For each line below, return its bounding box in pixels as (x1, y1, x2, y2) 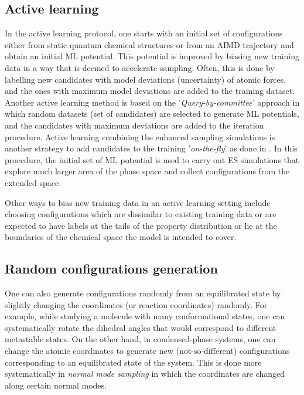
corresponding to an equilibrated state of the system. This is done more (5, 356, 262, 368)
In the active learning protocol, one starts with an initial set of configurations (5, 27, 283, 39)
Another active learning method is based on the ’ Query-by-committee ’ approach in (5, 96, 300, 108)
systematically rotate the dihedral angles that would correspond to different (5, 321, 276, 333)
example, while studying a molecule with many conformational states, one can (5, 310, 285, 322)
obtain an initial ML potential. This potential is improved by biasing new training (5, 50, 300, 62)
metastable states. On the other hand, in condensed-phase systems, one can (5, 333, 276, 345)
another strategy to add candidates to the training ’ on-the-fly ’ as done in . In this (5, 142, 298, 154)
